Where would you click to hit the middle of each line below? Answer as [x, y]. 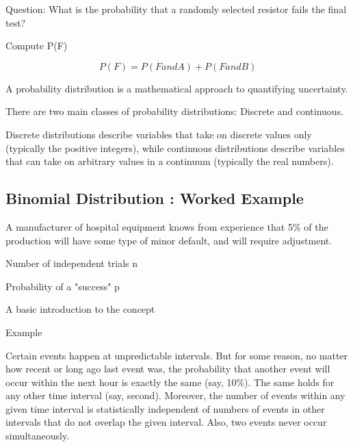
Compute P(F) [37, 46]
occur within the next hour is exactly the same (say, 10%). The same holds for [170, 382]
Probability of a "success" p [63, 286]
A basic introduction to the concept [80, 309]
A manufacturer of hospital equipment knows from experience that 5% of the [167, 226]
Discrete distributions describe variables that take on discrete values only [159, 134]
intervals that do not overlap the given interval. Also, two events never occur [166, 422]
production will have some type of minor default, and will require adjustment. [169, 240]
